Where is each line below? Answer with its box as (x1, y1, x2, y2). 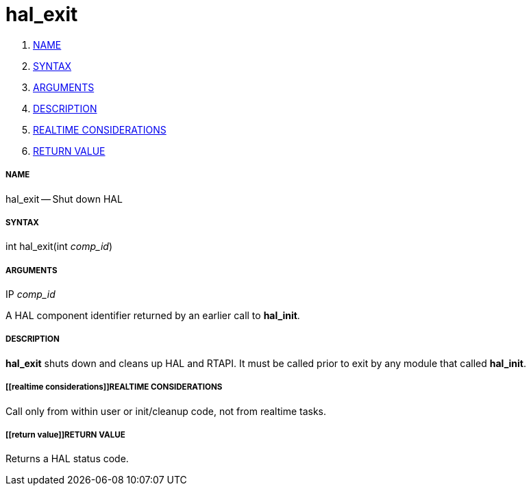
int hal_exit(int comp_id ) (5, 240, 113, 253)
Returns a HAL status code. (5, 453, 129, 465)
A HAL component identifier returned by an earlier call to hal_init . (5, 310, 300, 322)
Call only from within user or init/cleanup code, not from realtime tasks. (5, 405, 327, 417)
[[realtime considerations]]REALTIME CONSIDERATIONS (5, 382, 223, 392)
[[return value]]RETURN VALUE (5, 430, 125, 440)
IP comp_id (5, 288, 55, 301)
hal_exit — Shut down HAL (5, 192, 123, 205)
